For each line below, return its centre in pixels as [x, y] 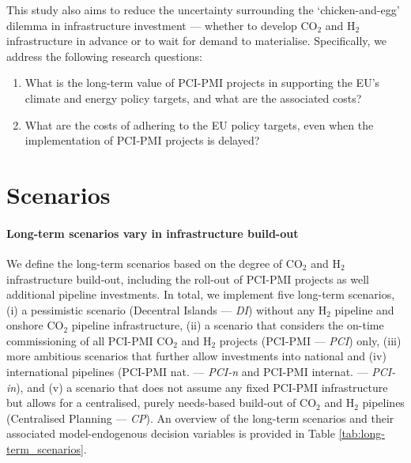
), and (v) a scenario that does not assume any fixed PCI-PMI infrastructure [202, 387]
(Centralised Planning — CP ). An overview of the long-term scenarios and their [200, 418]
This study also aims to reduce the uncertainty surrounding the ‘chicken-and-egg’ [203, 9]
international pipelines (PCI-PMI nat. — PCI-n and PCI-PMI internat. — [187, 372]
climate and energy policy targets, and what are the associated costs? [193, 98]
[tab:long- [362, 433]
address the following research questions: [104, 56]
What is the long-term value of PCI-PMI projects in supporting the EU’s [202, 83]
